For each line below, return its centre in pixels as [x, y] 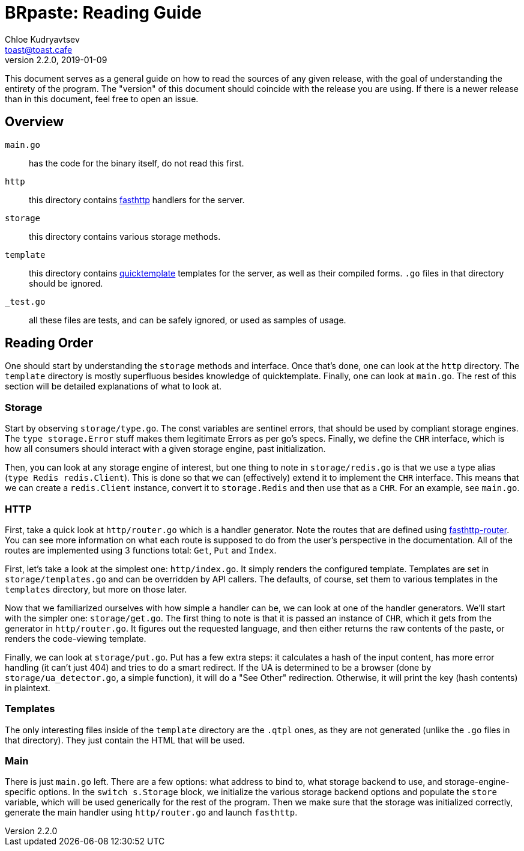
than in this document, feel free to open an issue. [102, 99]
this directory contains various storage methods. [125, 236]
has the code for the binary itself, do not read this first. [137, 163]
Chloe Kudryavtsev [42, 39]
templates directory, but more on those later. [96, 589]
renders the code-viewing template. [76, 638]
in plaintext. [28, 688]
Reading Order [49, 343]
